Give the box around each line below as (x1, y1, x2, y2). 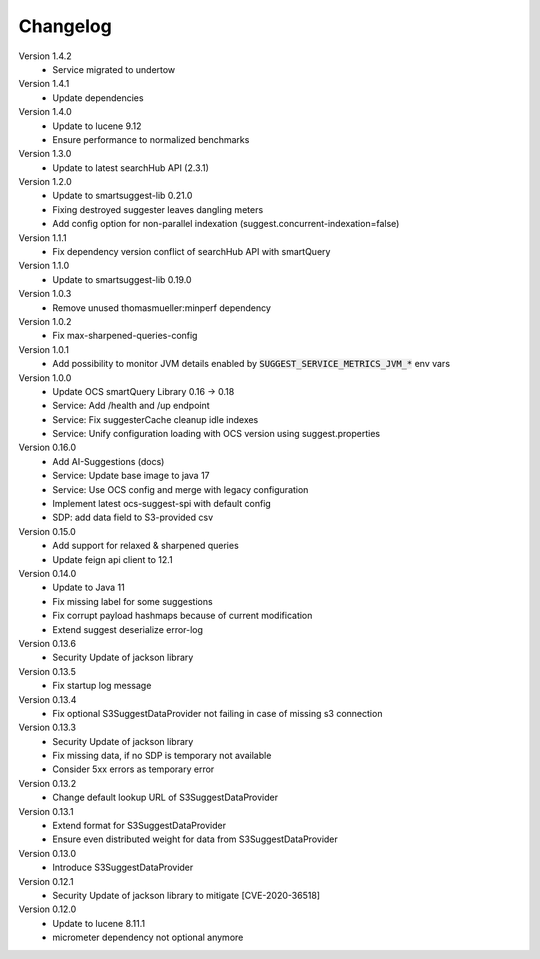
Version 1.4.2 (18, 50, 72, 62)
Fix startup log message (52, 680, 152, 692)
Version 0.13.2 (18, 777, 77, 789)
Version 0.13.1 (18, 805, 74, 817)
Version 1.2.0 (18, 176, 72, 188)
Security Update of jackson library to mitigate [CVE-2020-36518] (52, 889, 320, 901)
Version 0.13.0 (18, 847, 77, 859)
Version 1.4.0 (18, 106, 72, 118)
